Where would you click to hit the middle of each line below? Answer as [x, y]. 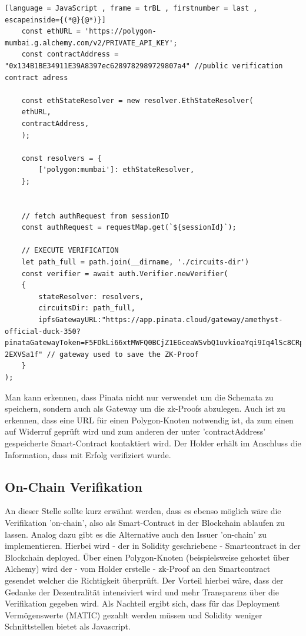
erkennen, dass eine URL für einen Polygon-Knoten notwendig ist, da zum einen [149, 420]
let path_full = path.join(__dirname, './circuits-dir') [135, 262]
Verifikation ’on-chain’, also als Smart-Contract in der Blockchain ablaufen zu [145, 522]
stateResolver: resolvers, [91, 297]
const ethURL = [51, 32]
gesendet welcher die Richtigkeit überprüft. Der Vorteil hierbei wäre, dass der [144, 580]
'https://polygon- [121, 32]
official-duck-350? [43, 331]
